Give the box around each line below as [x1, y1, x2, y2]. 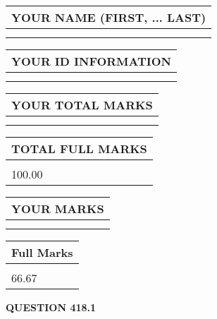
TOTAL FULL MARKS [11, 140, 147, 157]
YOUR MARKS [11, 200, 104, 217]
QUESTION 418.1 [6, 300, 97, 314]
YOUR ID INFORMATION [11, 53, 171, 69]
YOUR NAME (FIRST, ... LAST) [11, 9, 206, 25]
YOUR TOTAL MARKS [11, 97, 153, 113]
